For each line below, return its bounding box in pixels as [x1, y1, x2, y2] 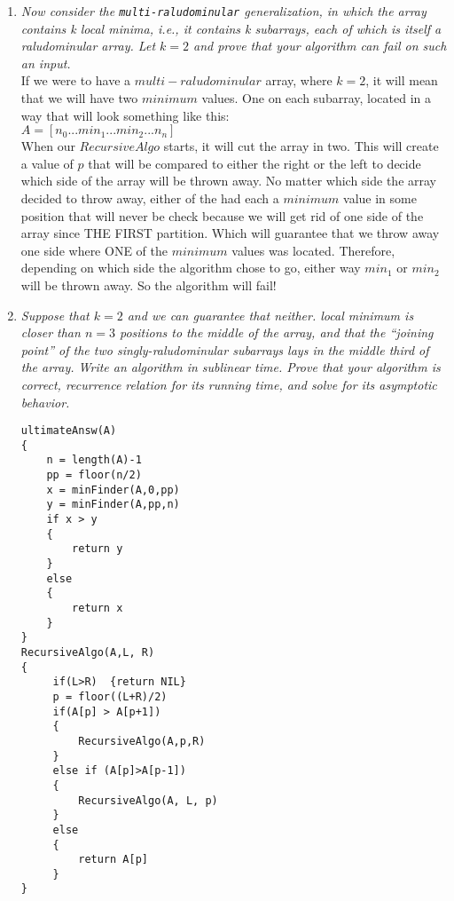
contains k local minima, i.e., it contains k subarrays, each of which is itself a [20, 19, 442, 37]
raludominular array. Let [20, 36, 156, 55]
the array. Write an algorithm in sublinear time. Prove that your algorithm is [20, 358, 441, 376]
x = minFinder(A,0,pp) [46, 483, 180, 496]
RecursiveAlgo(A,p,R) [78, 734, 206, 747]
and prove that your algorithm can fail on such [193, 36, 447, 55]
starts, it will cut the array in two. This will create [163, 137, 439, 155]
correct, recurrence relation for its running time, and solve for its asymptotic [20, 375, 437, 393]
